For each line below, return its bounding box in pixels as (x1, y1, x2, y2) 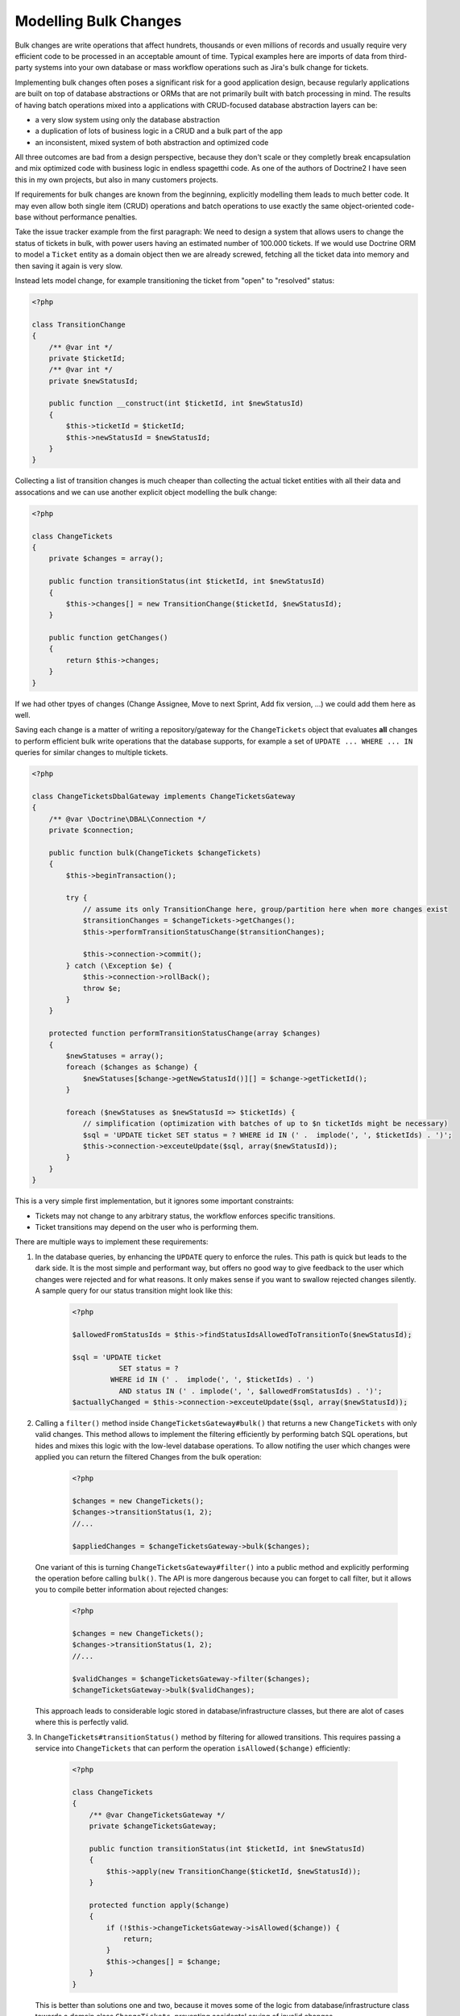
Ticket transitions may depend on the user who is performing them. (35, 1223, 259, 1231)
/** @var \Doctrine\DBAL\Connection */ (48, 814, 207, 823)
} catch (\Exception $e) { (65, 960, 172, 970)
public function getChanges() (48, 633, 168, 643)
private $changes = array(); (48, 554, 164, 564)
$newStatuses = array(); (65, 1051, 164, 1060)
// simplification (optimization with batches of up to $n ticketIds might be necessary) (82, 1119, 449, 1128)
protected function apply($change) (89, 1900, 230, 1910)
